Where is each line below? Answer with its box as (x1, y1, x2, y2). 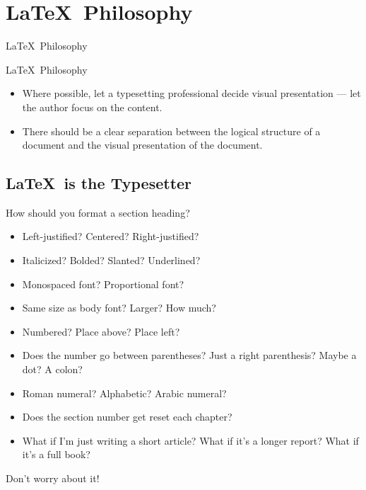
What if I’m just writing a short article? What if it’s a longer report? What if (22, 433, 359, 448)
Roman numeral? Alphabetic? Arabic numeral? (22, 385, 227, 400)
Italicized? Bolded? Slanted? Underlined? (22, 253, 201, 268)
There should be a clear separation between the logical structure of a (22, 123, 321, 138)
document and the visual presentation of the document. (22, 137, 263, 152)
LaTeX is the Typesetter (6, 172, 192, 194)
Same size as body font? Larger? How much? (22, 300, 216, 315)
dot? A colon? (22, 362, 83, 377)
